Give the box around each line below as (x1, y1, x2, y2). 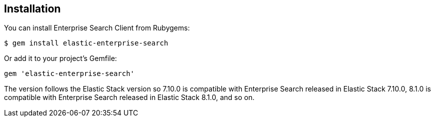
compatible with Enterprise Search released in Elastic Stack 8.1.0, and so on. (4, 93, 255, 102)
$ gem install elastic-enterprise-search (4, 39, 168, 47)
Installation (4, 2, 61, 15)
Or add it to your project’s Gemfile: (4, 54, 117, 63)
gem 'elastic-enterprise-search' (4, 69, 135, 78)
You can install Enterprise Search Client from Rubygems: (4, 23, 190, 32)
